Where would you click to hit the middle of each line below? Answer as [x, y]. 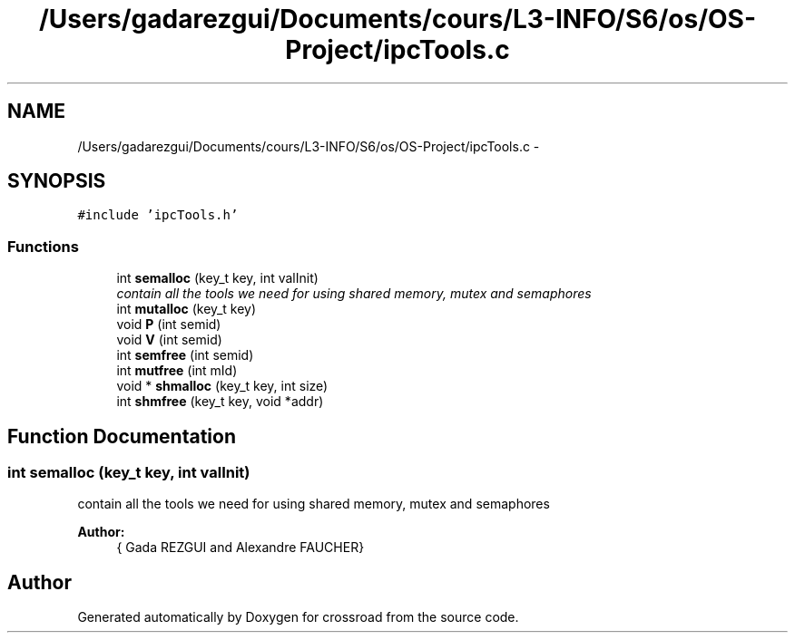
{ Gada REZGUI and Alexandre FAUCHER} [240, 548]
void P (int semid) [169, 325]
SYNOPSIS [57, 181]
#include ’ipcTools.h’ [158, 215]
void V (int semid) [169, 340]
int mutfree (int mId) [177, 371]
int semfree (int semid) [185, 355]
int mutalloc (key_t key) [186, 309]
